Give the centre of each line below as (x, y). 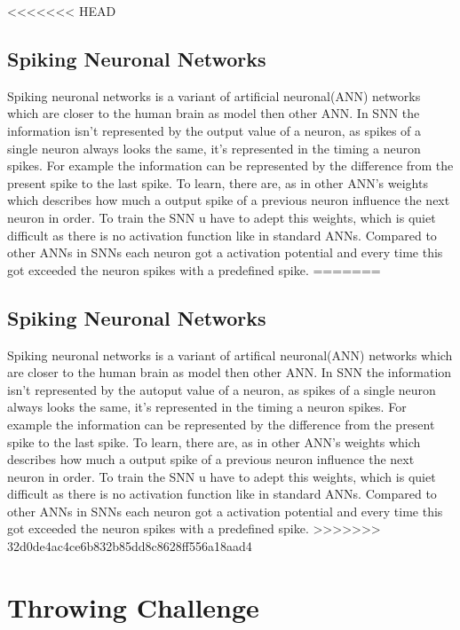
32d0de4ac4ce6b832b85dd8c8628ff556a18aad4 (130, 546)
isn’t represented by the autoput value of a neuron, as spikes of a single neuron (222, 389)
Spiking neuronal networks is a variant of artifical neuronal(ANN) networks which (230, 354)
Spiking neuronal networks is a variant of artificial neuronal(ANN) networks (214, 95)
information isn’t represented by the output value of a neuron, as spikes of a (214, 130)
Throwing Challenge (133, 606)
